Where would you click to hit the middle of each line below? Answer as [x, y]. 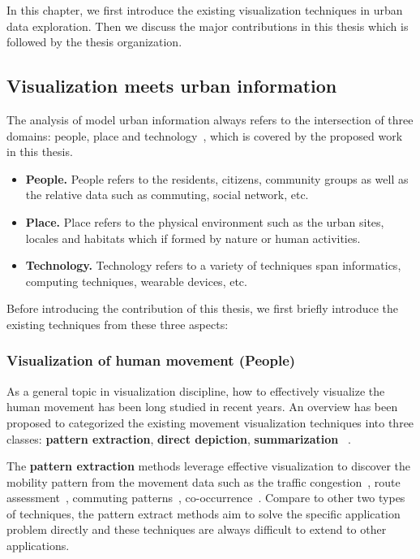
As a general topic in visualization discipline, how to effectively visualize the [196, 390]
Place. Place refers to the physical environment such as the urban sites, [205, 221]
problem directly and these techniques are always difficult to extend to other [197, 529]
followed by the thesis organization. [94, 42]
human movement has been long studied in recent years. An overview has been [202, 407]
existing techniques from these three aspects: [118, 324]
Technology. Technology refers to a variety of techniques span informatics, [213, 265]
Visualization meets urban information [172, 86]
